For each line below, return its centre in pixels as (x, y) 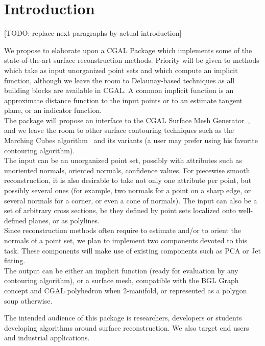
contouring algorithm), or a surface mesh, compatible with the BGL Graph (122, 280)
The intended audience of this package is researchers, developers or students (123, 318)
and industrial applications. (47, 338)
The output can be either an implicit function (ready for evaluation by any (121, 270)
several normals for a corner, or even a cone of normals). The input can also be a (131, 200)
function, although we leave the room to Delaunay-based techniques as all (119, 80)
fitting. (15, 260)
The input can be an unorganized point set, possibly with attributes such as (123, 160)
